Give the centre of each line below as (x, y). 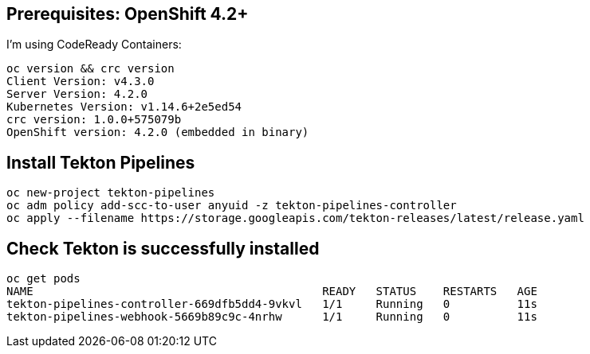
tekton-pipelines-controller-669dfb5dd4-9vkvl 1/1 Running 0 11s (272, 304)
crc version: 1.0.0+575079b (94, 120)
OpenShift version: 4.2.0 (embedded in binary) (158, 132)
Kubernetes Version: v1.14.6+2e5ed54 (124, 107)
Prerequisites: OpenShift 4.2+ (128, 14)
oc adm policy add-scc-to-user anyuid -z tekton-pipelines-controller (232, 206)
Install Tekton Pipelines (101, 162)
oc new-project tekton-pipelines (111, 193)
